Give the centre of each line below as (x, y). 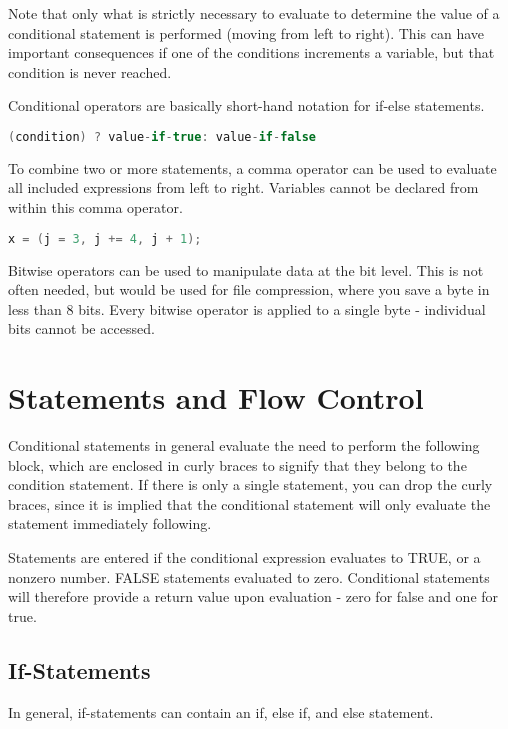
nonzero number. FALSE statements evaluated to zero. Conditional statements (249, 576)
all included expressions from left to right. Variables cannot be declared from (243, 187)
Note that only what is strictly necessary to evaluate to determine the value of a (254, 13)
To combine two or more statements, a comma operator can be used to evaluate (252, 167)
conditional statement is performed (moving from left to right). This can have (246, 32)
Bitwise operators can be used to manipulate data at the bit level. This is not (246, 269)
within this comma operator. (95, 207)
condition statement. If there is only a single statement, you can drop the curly (250, 484)
